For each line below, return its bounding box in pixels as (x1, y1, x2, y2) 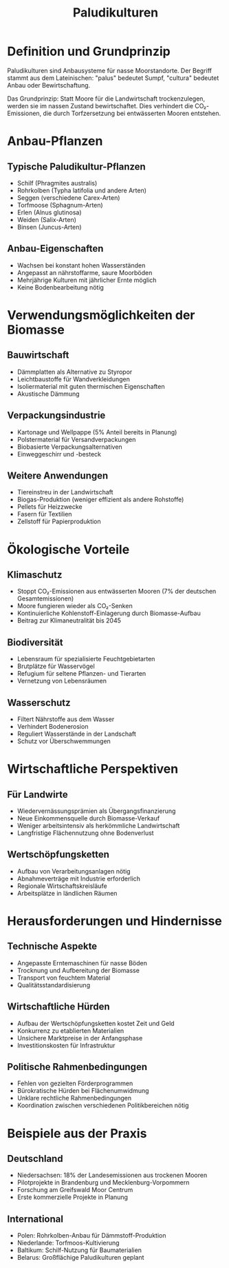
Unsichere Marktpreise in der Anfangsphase (17, 1034, 143, 1042)
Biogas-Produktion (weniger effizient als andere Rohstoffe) (17, 495, 184, 504)
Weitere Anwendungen (7, 470, 109, 481)
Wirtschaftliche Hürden (7, 1001, 110, 1013)
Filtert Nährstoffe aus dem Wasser (17, 715, 115, 723)
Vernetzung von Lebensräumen (17, 677, 107, 685)
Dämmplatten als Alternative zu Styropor (17, 368, 133, 376)
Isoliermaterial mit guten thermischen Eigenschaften (17, 382, 165, 390)
